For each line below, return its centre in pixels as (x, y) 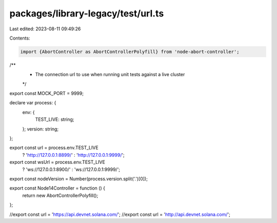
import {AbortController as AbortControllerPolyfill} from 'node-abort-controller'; (130, 52)
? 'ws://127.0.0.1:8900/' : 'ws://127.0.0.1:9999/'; (71, 169)
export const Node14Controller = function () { (57, 188)
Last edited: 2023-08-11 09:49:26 (45, 29)
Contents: (20, 38)
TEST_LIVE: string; (55, 119)
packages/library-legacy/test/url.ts (87, 13)
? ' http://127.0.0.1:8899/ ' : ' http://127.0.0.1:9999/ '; (74, 155)
